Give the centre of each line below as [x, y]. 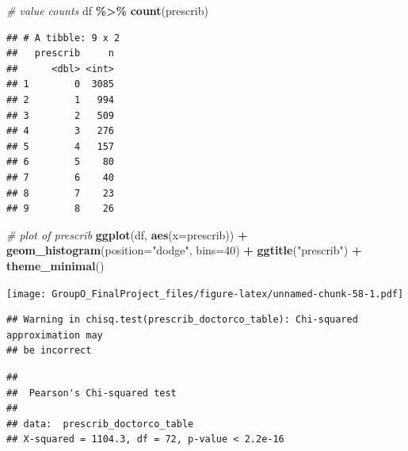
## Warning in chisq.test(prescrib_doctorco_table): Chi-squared [182, 320]
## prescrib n [61, 54]
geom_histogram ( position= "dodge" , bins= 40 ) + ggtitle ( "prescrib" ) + [184, 250]
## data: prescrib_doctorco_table [100, 424]
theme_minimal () [55, 265]
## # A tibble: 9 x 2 [63, 38]
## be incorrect [49, 351]
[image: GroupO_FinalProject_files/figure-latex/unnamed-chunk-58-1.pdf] [205, 294]
